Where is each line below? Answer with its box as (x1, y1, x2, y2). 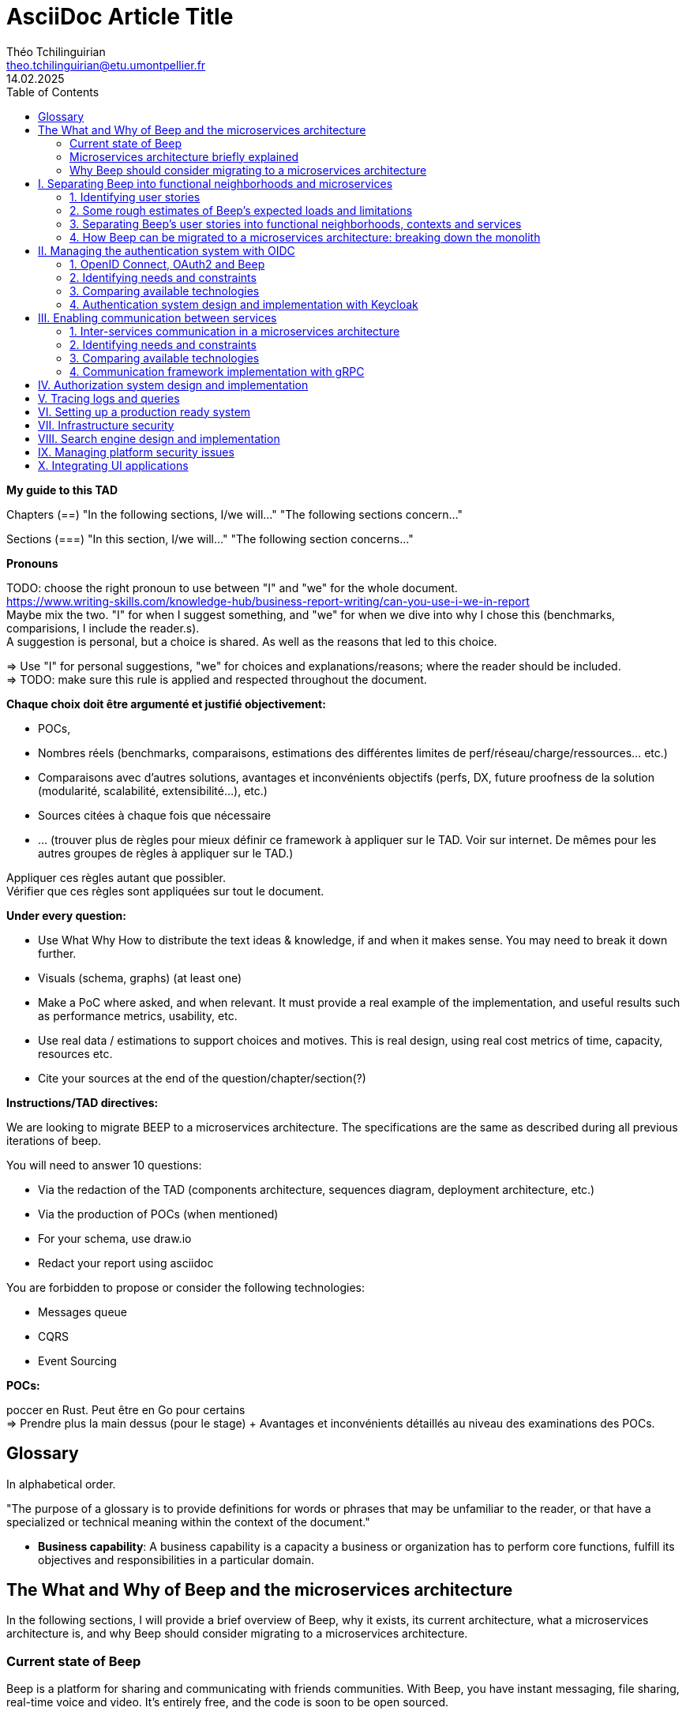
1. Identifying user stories (69, 190, 201, 204)
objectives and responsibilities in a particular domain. (38, 1552, 314, 1567)
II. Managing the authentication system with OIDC (38, 243, 295, 257)
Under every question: (6, 908, 126, 922)
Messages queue (38, 1304, 127, 1319)
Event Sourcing (38, 1353, 117, 1368)
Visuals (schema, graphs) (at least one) (38, 970, 242, 985)
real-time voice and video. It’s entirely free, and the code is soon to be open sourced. (6, 1695, 449, 1709)
